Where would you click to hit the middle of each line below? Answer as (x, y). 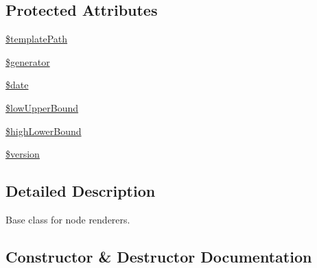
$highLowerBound (44, 131)
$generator (28, 61)
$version (23, 154)
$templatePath (37, 39)
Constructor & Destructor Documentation (159, 256)
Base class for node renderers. (68, 219)
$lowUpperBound (42, 107)
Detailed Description (81, 191)
